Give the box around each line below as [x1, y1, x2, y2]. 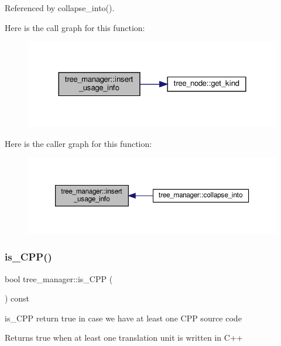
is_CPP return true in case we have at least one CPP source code [5, 311, 242, 324]
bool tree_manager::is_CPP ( [5, 272, 113, 285]
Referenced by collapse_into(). [5, 2, 115, 13]
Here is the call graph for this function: [5, 21, 145, 33]
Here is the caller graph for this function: [5, 137, 152, 149]
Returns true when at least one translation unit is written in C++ [5, 331, 243, 344]
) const [5, 292, 30, 304]
